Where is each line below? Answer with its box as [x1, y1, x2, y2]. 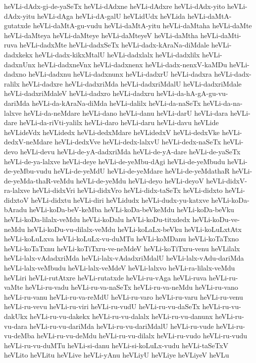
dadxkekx [4, 49, 33, 59]
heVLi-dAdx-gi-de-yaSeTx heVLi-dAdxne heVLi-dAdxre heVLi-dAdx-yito [4, 1, 225, 11]
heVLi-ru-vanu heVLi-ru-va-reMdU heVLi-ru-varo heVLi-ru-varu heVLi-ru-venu [4, 291, 243, 302]
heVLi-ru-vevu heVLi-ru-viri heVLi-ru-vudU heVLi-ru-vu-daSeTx [4, 301, 200, 312]
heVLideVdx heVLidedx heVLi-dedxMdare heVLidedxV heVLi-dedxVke [4, 127, 220, 137]
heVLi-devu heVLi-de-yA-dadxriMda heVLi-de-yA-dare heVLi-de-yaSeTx [20, 146, 241, 156]
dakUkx [4, 311, 28, 321]
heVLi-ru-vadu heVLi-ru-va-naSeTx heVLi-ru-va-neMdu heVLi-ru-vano [25, 282, 238, 292]
